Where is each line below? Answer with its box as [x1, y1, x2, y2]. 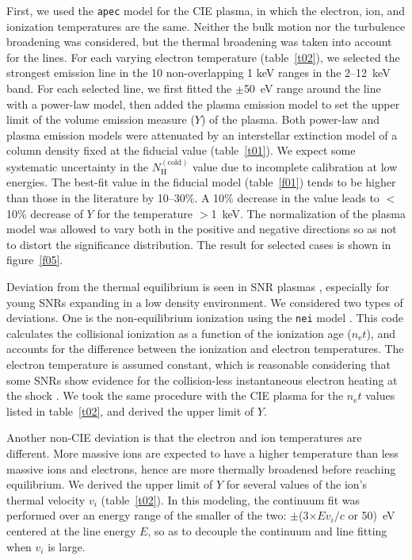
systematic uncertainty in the [6, 158, 149, 175]
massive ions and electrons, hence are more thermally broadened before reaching [6, 460, 396, 477]
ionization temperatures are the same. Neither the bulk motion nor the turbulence [6, 17, 406, 34]
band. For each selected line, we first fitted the [6, 80, 232, 97]
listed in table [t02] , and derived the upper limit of [6, 402, 254, 419]
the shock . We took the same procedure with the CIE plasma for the [6, 387, 344, 404]
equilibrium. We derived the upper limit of [6, 476, 213, 493]
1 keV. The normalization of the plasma [211, 205, 406, 221]
